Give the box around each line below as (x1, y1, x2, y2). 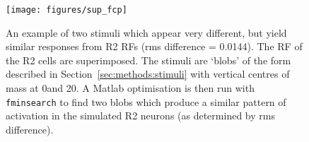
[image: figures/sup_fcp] (6, 5, 127, 15)
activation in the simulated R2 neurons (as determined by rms (6, 108, 275, 123)
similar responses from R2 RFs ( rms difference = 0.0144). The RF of (6, 39, 303, 54)
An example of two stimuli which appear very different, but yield (6, 25, 287, 40)
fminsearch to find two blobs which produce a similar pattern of (6, 94, 286, 109)
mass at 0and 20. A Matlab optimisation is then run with (6, 81, 255, 95)
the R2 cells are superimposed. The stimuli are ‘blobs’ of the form (6, 52, 291, 67)
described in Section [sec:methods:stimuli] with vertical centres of (6, 66, 290, 81)
